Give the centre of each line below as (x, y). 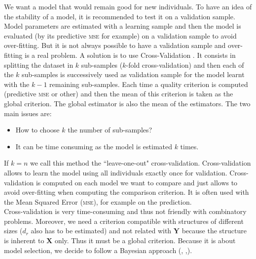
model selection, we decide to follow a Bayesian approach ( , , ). (98, 250)
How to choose (37, 130)
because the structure (214, 231)
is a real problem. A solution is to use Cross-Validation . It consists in (130, 55)
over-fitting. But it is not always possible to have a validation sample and (115, 45)
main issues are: (28, 113)
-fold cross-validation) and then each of (185, 65)
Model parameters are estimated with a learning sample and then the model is (123, 26)
